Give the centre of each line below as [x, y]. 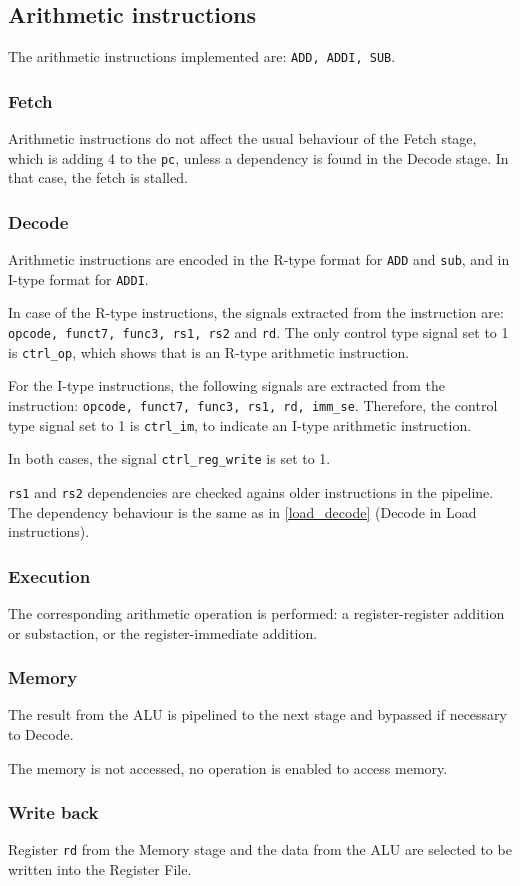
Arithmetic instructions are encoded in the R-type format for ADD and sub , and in [259, 259]
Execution [49, 575]
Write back [53, 812]
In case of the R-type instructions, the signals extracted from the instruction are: [256, 312]
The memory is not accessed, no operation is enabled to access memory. [228, 767]
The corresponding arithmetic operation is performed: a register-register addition [256, 612]
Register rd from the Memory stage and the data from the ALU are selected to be [260, 849]
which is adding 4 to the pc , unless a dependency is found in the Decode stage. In [258, 157]
